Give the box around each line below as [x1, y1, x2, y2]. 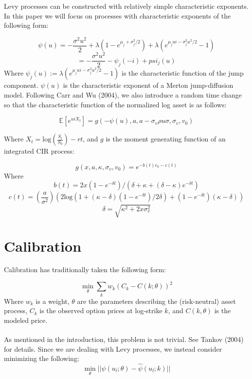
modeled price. [4, 315, 48, 325]
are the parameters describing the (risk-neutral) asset [77, 296, 236, 306]
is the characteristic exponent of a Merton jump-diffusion [63, 80, 234, 90]
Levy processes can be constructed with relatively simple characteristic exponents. [4, 1, 249, 11]
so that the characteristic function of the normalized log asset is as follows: [4, 99, 227, 109]
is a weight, [36, 296, 70, 306]
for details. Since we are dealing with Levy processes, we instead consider [4, 343, 222, 354]
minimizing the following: [4, 353, 79, 363]
